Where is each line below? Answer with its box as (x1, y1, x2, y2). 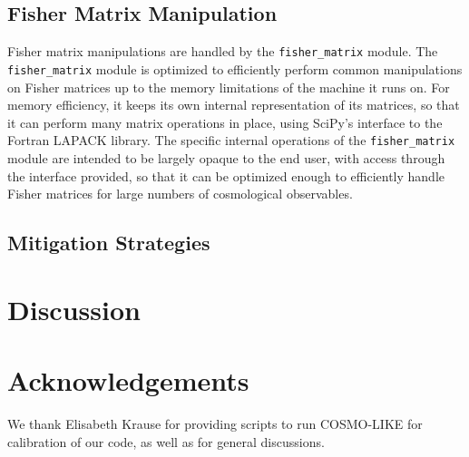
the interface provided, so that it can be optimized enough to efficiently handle (7, 166, 445, 185)
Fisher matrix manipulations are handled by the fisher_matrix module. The (7, 42, 438, 61)
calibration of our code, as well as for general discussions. (7, 432, 325, 451)
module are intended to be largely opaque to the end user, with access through (7, 148, 445, 167)
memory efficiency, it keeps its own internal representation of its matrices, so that (7, 95, 460, 114)
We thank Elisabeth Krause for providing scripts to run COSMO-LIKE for (7, 414, 423, 433)
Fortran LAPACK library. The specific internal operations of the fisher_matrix (7, 131, 455, 150)
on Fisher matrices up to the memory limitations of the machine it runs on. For (7, 77, 450, 96)
